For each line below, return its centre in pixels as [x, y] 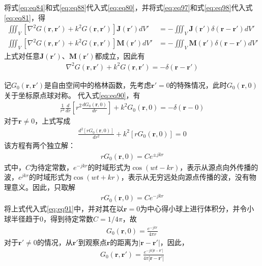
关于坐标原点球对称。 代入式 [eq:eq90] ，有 [72, 95]
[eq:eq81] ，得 [25, 17]
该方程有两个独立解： [40, 145]
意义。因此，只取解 [43, 187]
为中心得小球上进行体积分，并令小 [197, 209]
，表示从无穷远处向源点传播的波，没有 [185, 177]
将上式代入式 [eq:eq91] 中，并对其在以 [64, 209]
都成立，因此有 [120, 55]
